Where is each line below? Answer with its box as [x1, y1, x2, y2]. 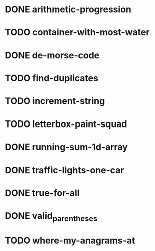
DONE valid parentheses [5, 210, 98, 223]
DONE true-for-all [5, 187, 80, 199]
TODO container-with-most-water [5, 27, 150, 38]
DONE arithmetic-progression [5, 4, 131, 15]
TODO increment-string [5, 95, 105, 106]
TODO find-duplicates [5, 72, 99, 84]
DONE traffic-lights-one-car [5, 164, 124, 176]
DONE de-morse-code [5, 49, 100, 61]
